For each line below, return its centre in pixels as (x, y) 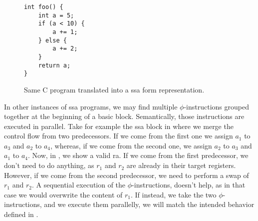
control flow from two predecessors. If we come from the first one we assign (119, 136)
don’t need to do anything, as (49, 165)
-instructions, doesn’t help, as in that (189, 185)
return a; (54, 65)
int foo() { (44, 7)
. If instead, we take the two (174, 194)
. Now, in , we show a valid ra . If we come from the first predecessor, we (138, 155)
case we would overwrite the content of (63, 194)
